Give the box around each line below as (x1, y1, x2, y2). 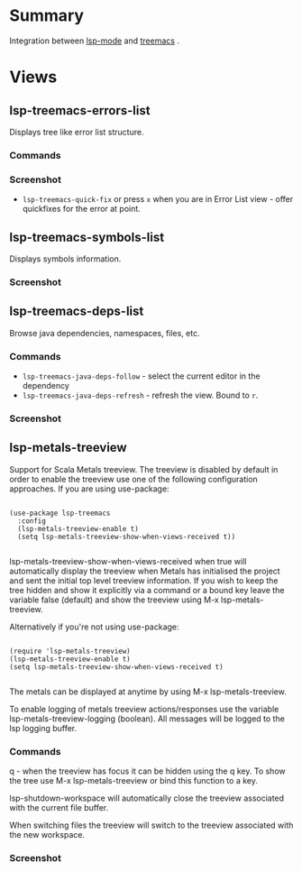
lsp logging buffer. (9, 722, 78, 733)
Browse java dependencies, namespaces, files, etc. (9, 327, 200, 338)
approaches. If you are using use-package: (9, 483, 169, 494)
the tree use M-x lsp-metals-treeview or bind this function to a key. (9, 775, 259, 786)
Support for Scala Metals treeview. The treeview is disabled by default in (9, 463, 279, 474)
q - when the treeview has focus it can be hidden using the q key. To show (9, 766, 286, 776)
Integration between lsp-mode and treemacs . (9, 35, 180, 46)
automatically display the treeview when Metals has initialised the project (9, 565, 281, 576)
